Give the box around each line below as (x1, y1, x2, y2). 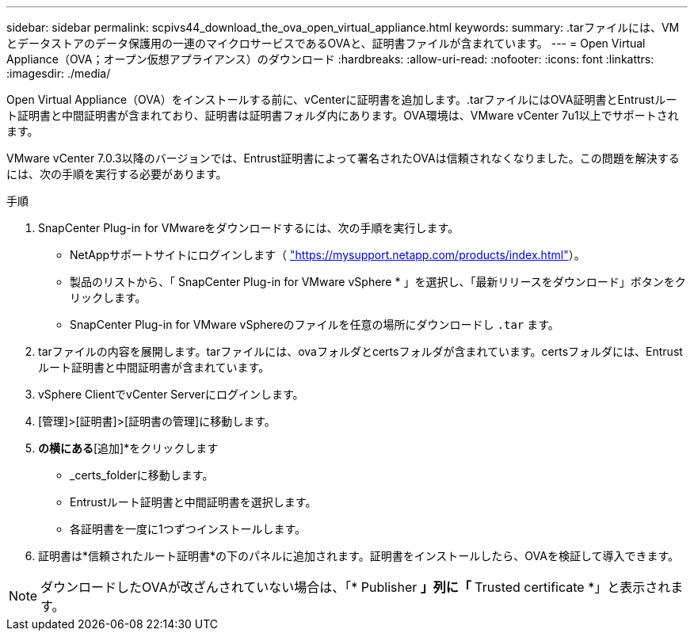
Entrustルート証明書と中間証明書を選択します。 (70, 495, 317, 509)
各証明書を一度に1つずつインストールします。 (70, 522, 307, 536)
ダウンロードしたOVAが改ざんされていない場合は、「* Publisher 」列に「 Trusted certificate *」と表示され (40, 579, 671, 595)
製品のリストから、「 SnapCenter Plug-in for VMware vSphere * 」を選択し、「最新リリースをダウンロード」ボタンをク (70, 275, 686, 288)
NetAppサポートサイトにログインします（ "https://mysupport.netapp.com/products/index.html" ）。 (70, 248, 585, 261)
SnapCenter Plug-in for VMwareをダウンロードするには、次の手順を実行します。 (38, 221, 459, 235)
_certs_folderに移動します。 (70, 468, 214, 482)
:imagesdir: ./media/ (6, 67, 111, 80)
